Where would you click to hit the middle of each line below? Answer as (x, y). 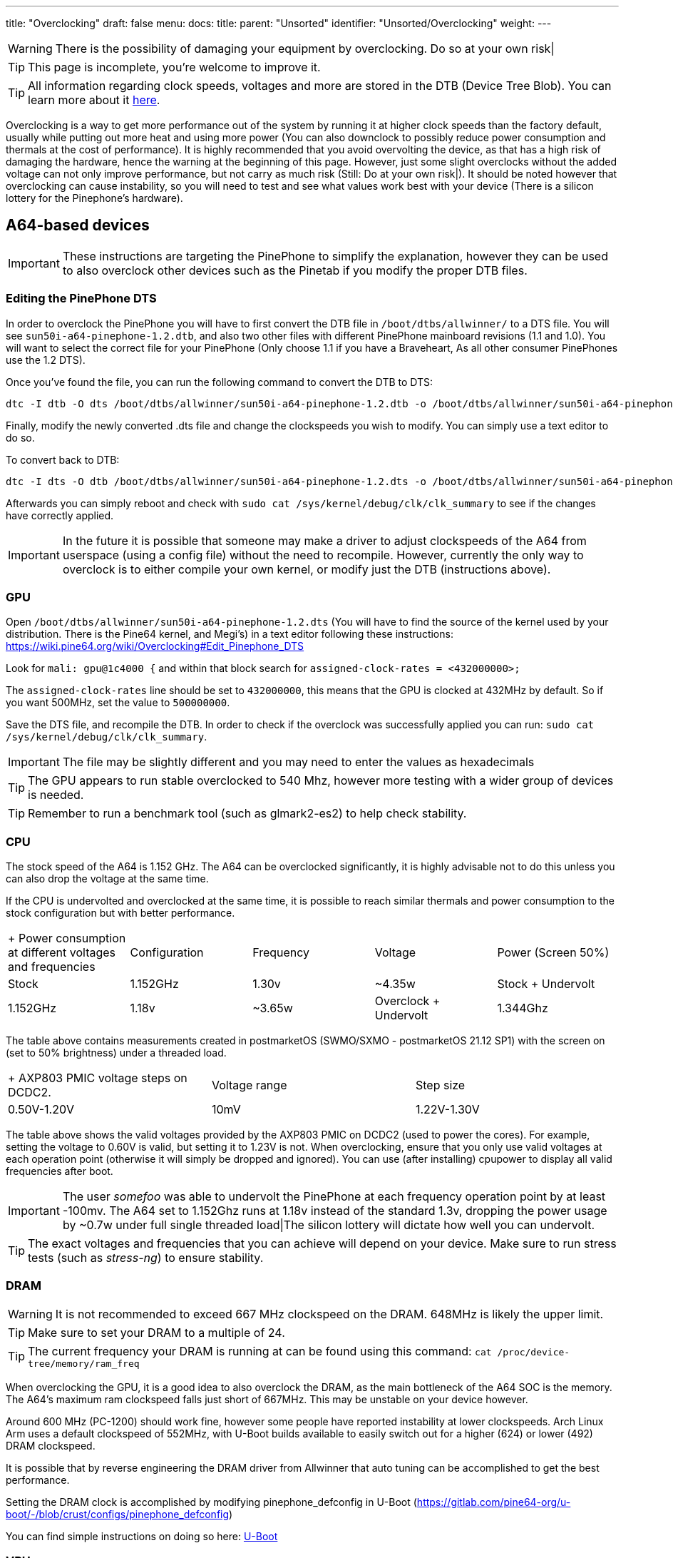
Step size (440, 1085)
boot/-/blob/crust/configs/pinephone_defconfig (118, 1514)
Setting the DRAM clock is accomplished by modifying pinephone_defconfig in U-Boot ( (211, 1502)
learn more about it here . (94, 100)
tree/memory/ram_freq (84, 1363)
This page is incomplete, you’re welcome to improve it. (174, 67)
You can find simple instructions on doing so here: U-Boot (142, 1536)
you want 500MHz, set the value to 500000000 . (118, 703)
